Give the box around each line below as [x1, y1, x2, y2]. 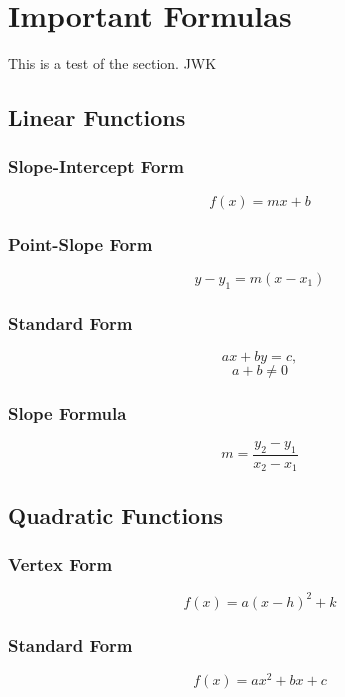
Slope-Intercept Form [8, 154, 184, 179]
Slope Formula [8, 400, 127, 425]
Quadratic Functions [8, 499, 224, 530]
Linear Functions [8, 102, 186, 133]
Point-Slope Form [8, 231, 153, 256]
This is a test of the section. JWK [8, 53, 217, 74]
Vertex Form [8, 552, 113, 577]
